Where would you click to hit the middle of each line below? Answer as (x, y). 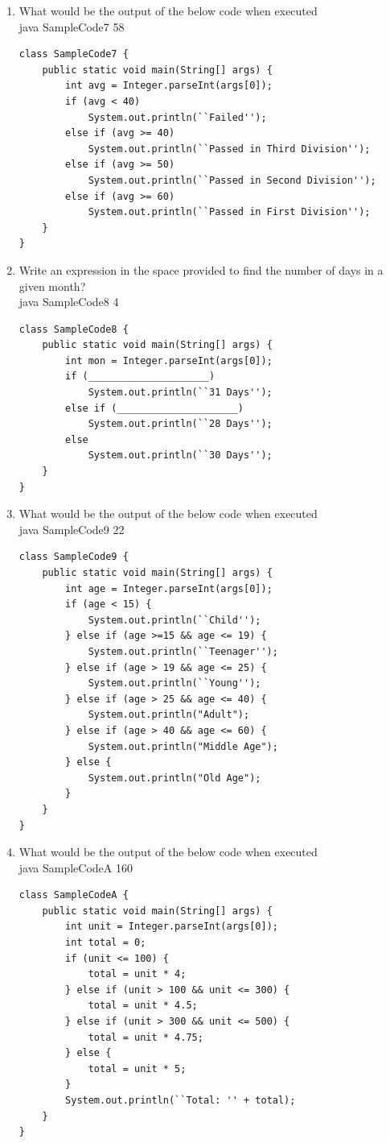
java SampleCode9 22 (72, 529)
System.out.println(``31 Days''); (180, 393)
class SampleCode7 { (74, 54)
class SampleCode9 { (74, 557)
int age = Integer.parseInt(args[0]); (169, 588)
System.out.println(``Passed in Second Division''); (232, 180)
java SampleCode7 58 (72, 26)
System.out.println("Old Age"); (174, 778)
